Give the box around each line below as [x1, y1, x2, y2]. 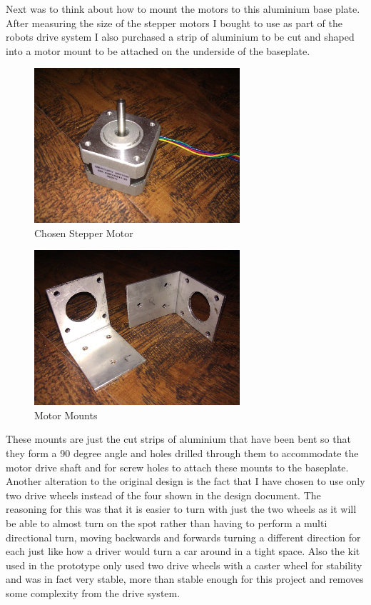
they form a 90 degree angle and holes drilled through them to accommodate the [6, 446, 359, 461]
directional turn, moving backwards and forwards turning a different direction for [6, 529, 361, 544]
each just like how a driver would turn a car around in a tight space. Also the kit [6, 544, 360, 559]
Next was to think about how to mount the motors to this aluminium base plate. [6, 1, 360, 16]
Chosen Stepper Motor [34, 225, 133, 240]
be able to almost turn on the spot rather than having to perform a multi [6, 516, 327, 530]
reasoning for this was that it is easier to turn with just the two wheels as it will [6, 501, 357, 516]
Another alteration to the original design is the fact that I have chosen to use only [6, 474, 365, 489]
